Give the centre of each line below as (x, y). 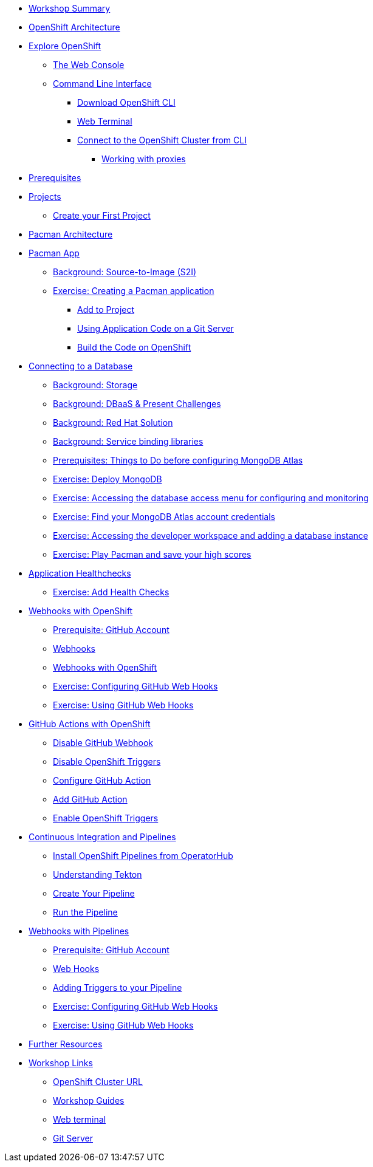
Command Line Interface (102, 84)
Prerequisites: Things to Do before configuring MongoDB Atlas (178, 460)
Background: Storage (95, 385)
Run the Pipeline (85, 912)
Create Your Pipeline (94, 893)
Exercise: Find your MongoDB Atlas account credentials (164, 517)
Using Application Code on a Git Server (156, 328)
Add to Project (106, 310)
